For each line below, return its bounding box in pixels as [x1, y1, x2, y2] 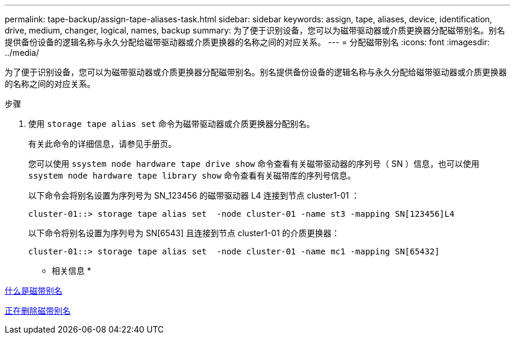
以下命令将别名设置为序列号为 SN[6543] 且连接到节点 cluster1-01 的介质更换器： [28, 228, 340, 238]
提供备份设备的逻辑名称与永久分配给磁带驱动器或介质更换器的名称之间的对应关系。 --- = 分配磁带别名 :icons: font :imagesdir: [5, 37, 490, 47]
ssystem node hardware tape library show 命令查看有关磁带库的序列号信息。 [28, 170, 356, 180]
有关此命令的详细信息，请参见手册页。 [28, 139, 176, 149]
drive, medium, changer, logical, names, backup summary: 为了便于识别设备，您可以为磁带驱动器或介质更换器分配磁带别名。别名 [5, 25, 505, 35]
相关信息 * [52, 266, 91, 276]
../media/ [5, 48, 39, 58]
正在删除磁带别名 [5, 306, 71, 315]
